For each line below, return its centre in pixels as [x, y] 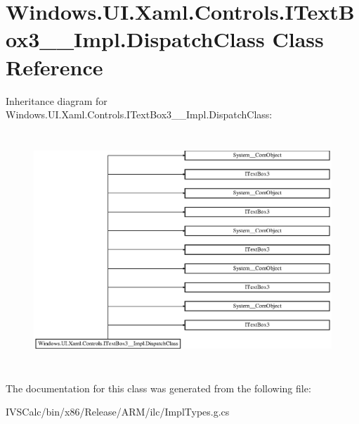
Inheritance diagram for [57, 100]
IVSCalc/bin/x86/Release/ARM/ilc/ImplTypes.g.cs [118, 412]
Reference [54, 67]
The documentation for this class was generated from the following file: [158, 388]
